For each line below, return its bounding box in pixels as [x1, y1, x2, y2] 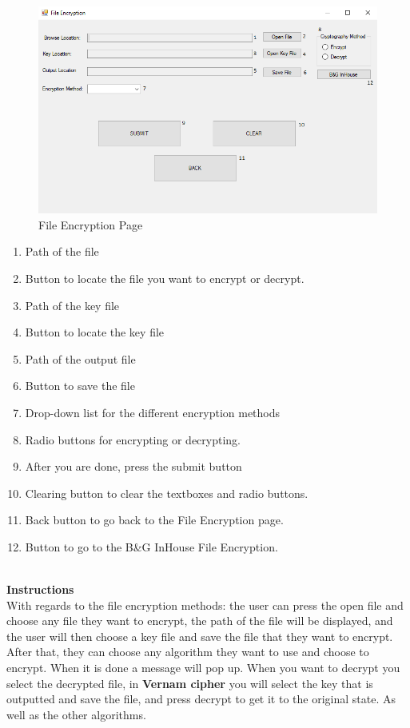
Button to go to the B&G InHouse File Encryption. [25, 538, 278, 555]
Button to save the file [25, 377, 135, 394]
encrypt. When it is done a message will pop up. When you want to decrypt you [6, 659, 400, 676]
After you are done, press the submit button [25, 458, 242, 475]
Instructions [6, 581, 74, 598]
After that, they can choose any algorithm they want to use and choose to [6, 643, 369, 660]
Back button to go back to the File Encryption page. [25, 511, 284, 528]
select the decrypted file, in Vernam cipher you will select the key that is [6, 674, 373, 691]
